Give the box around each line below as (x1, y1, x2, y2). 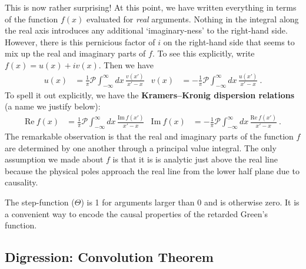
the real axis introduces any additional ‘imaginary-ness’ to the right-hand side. (5, 24, 288, 36)
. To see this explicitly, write (152, 47, 255, 59)
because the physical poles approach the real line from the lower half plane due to (5, 164, 300, 177)
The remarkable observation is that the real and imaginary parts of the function (5, 130, 294, 142)
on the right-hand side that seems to (163, 35, 295, 48)
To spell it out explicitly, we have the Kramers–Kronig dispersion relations (5, 88, 295, 101)
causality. (5, 176, 38, 188)
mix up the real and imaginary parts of (5, 47, 146, 59)
